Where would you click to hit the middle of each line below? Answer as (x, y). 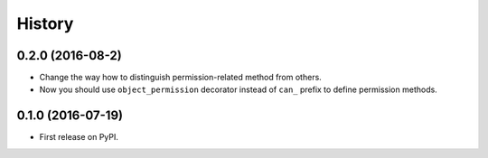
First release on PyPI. (79, 137)
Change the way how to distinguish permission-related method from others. (181, 78)
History (45, 23)
